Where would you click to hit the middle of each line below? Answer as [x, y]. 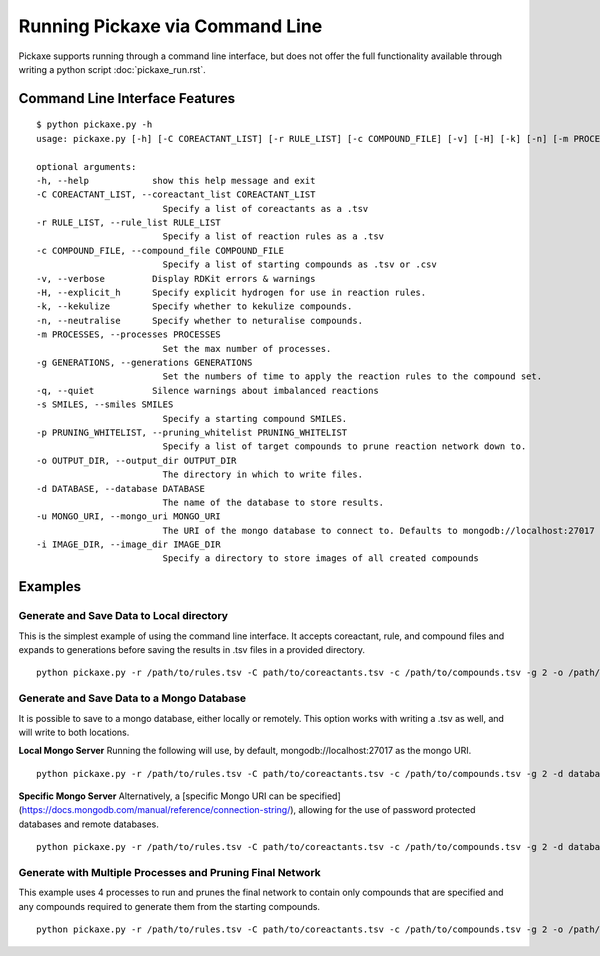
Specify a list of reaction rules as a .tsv [273, 236]
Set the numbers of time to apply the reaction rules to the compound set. [352, 376]
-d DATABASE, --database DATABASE [120, 488]
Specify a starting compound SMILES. [255, 418]
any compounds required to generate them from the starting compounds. [169, 906]
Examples [50, 586]
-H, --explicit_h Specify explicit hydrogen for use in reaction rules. [231, 293]
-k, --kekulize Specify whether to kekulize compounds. [194, 306]
